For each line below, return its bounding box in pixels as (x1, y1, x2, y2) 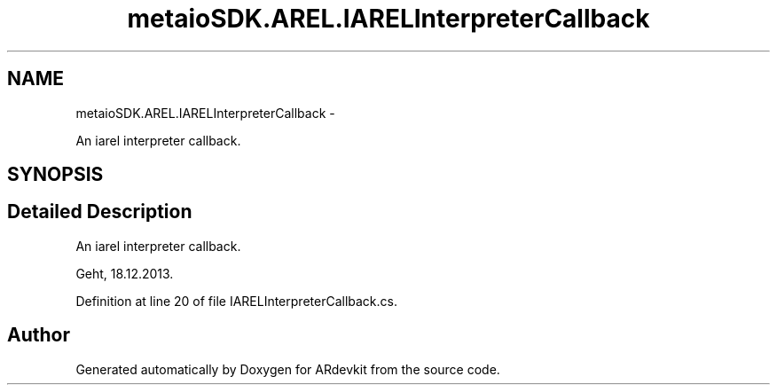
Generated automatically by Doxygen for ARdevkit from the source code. (75, 361, 500, 377)
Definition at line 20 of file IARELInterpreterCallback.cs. (75, 293, 397, 309)
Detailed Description (7, 200, 192, 223)
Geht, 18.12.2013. (75, 265, 174, 281)
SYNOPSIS (7, 163, 104, 186)
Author (7, 324, 70, 347)
